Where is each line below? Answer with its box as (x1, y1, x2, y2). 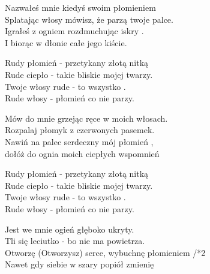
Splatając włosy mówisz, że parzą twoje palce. (5, 13, 173, 25)
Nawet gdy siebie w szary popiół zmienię (5, 258, 154, 270)
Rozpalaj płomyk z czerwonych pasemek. (5, 124, 155, 136)
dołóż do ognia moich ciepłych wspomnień (5, 147, 160, 159)
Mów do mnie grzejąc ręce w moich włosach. (5, 112, 168, 124)
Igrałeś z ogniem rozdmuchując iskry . (5, 25, 144, 37)
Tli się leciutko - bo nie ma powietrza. (5, 234, 145, 247)
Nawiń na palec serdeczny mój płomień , (5, 135, 154, 147)
